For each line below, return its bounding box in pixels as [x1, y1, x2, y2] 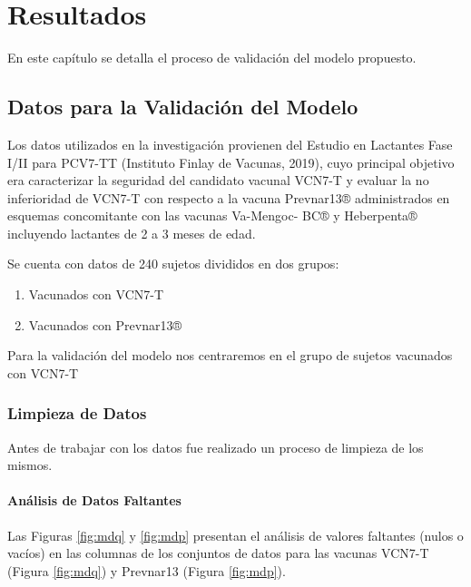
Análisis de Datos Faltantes [7, 491, 182, 510]
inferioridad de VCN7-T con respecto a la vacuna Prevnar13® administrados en [7, 188, 450, 207]
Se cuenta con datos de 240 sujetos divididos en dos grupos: [7, 254, 339, 273]
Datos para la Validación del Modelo [7, 93, 358, 121]
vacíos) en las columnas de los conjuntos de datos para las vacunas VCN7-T [7, 543, 429, 563]
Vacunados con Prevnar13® [28, 315, 182, 334]
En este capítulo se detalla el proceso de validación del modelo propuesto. [7, 48, 417, 67]
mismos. [7, 455, 53, 474]
